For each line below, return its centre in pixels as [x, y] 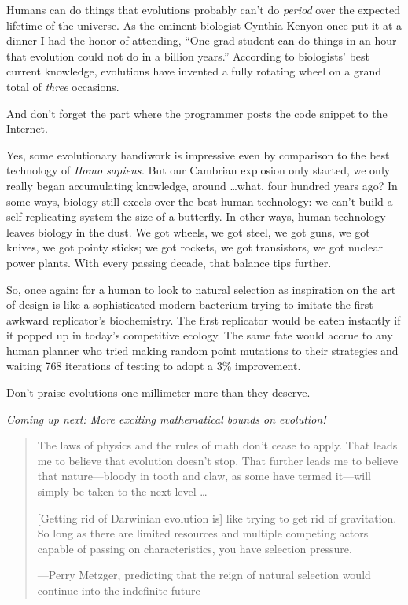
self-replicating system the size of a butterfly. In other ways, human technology [196, 216]
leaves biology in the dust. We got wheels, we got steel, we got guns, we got [188, 231]
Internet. [27, 128]
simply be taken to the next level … [122, 491]
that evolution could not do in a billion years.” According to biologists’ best [188, 55]
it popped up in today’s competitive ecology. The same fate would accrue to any [200, 335]
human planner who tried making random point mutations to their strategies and [202, 350]
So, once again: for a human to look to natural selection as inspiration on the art [201, 289]
